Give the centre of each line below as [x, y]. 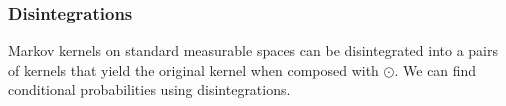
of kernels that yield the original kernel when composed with [193, 69]
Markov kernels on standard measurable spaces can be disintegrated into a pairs [253, 50]
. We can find [435, 69]
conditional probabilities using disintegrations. [149, 89]
